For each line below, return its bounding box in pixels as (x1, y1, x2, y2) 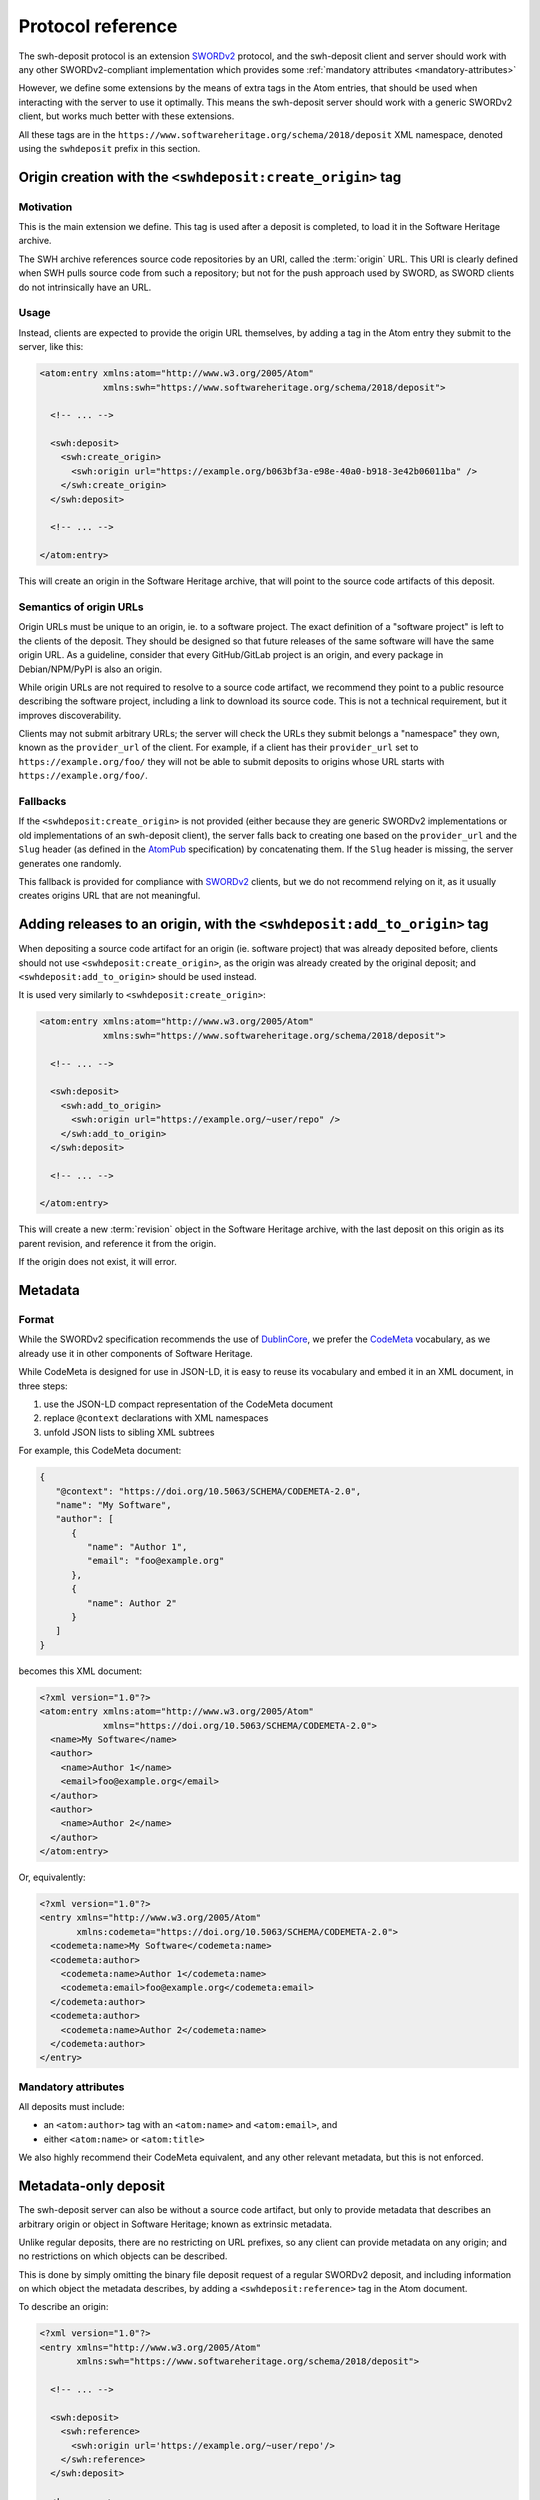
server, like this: (18, 341, 84, 353)
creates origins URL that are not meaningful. (18, 890, 201, 902)
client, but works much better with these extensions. (18, 110, 235, 122)
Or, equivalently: (18, 1871, 86, 1884)
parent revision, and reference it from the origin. (18, 1237, 217, 1249)
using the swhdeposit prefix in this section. (18, 142, 201, 154)
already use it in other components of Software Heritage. (18, 1347, 254, 1359)
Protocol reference (18, 15, 178, 37)
